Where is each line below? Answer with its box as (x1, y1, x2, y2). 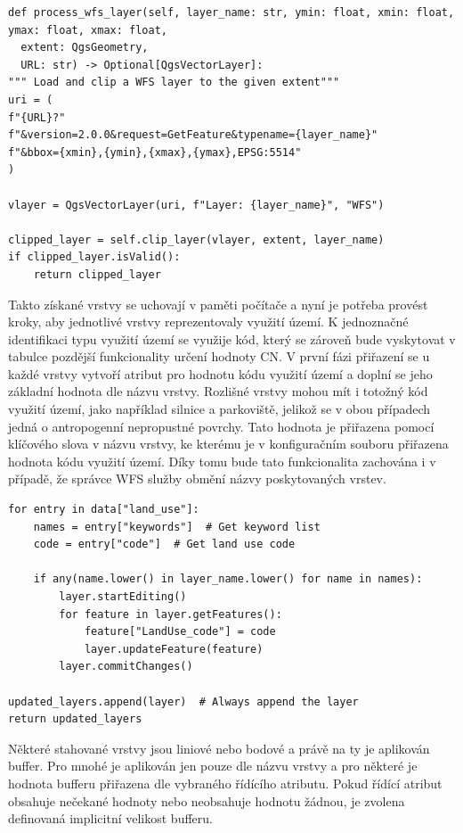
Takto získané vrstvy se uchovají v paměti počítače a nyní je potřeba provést (8, 294, 428, 313)
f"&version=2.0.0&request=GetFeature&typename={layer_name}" (8, 128, 378, 142)
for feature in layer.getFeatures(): (59, 607, 282, 621)
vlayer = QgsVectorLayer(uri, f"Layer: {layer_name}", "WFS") (8, 198, 385, 211)
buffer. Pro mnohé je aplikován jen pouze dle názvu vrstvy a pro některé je (8, 756, 418, 775)
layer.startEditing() (59, 590, 187, 603)
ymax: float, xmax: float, (8, 23, 167, 37)
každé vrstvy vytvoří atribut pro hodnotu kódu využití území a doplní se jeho (8, 364, 433, 383)
